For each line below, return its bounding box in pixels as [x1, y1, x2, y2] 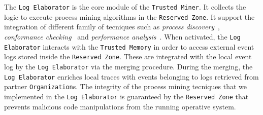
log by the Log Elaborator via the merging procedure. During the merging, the [4, 61, 253, 71]
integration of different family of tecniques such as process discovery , [4, 21, 220, 32]
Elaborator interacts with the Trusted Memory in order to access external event [4, 41, 254, 52]
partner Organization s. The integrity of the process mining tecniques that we [4, 81, 247, 92]
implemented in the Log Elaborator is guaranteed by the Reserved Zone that [4, 91, 249, 101]
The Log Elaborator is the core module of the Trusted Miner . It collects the [4, 2, 246, 12]
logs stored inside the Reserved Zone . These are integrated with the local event [4, 51, 252, 62]
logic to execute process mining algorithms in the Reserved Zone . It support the [4, 11, 255, 22]
